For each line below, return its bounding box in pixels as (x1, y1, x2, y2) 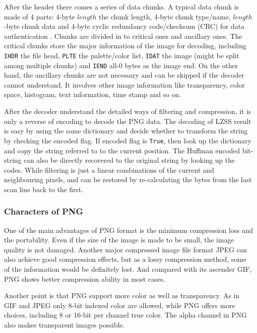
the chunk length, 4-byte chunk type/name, (99, 11, 231, 21)
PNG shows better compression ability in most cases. (4, 273, 165, 284)
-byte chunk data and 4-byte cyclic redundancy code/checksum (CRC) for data (4, 21, 245, 31)
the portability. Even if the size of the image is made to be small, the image (4, 234, 234, 245)
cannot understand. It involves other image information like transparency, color (4, 79, 245, 90)
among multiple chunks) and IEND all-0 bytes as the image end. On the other (4, 60, 238, 70)
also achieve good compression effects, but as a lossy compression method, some (4, 254, 247, 264)
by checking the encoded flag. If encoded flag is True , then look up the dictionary (4, 135, 252, 145)
